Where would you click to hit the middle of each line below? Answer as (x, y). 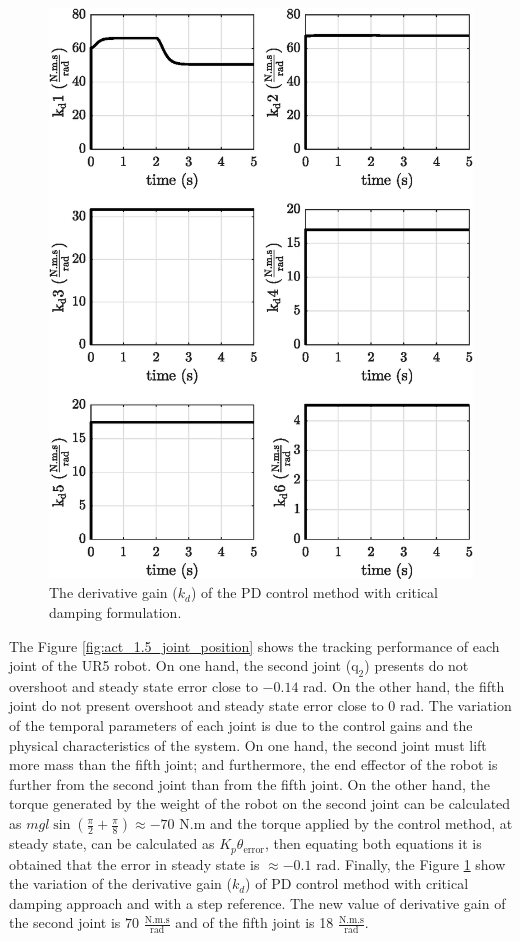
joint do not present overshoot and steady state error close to (196, 705)
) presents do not (416, 665)
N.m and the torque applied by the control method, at (346, 823)
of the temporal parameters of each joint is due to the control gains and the (241, 725)
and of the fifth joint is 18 (254, 922)
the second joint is (65, 922)
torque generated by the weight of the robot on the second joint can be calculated (260, 803)
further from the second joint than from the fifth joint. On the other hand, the (250, 783)
